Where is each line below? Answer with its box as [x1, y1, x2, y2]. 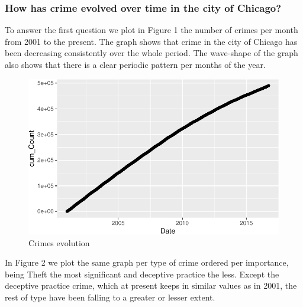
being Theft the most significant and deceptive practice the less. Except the [5, 267, 279, 280]
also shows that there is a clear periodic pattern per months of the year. [5, 58, 266, 70]
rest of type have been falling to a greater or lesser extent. [5, 290, 215, 303]
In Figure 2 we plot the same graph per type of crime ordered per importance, [5, 256, 289, 269]
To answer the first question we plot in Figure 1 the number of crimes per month [5, 24, 298, 36]
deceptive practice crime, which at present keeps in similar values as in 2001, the [5, 279, 297, 292]
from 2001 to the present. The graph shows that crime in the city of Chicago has [5, 35, 298, 47]
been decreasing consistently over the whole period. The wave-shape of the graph [5, 47, 298, 59]
